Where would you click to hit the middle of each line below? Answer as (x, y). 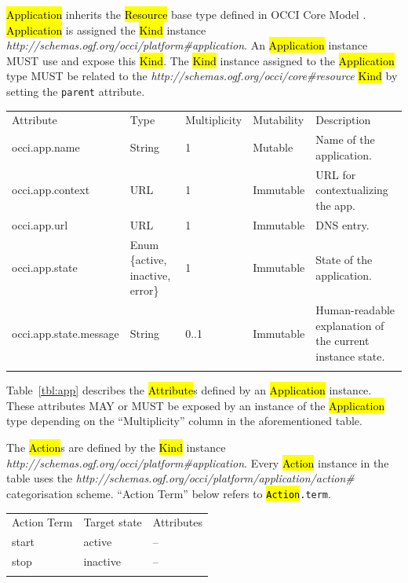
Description (343, 120)
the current (342, 341)
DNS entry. (342, 224)
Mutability (279, 120)
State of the (344, 260)
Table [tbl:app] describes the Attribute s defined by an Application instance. (189, 390)
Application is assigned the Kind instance (106, 29)
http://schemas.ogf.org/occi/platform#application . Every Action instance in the (198, 462)
